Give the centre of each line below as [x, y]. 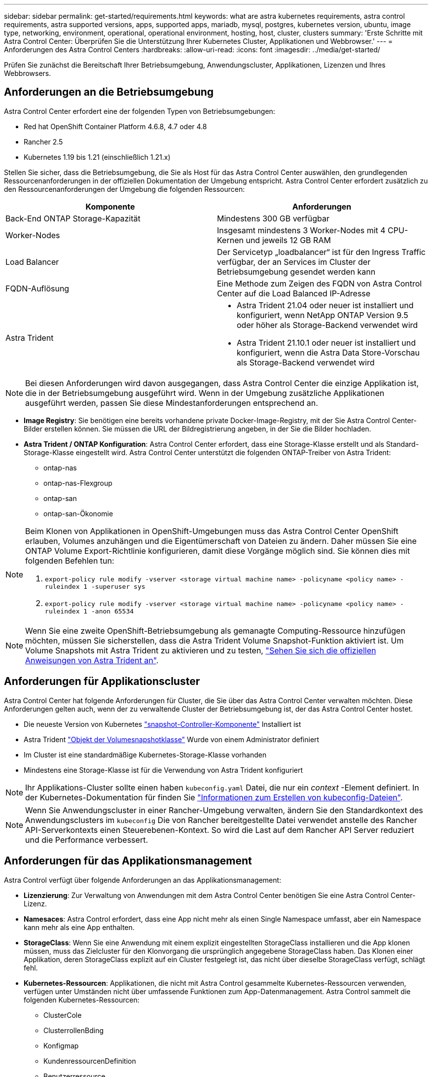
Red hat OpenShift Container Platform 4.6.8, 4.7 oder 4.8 [115, 126]
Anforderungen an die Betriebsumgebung [109, 92]
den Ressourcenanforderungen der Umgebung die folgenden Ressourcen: [125, 189]
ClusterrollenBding [74, 1030]
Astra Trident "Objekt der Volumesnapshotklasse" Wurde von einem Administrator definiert [172, 739]
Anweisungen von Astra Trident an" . [92, 660]
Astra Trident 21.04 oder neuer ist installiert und [325, 305]
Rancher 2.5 [43, 142]
